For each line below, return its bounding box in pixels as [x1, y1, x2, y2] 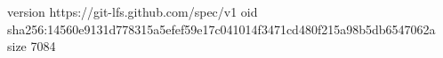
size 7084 [7, 37, 56, 55]
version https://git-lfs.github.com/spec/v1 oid [7, 3, 258, 20]
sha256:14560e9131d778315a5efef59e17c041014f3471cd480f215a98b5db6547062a [7, 19, 436, 38]
